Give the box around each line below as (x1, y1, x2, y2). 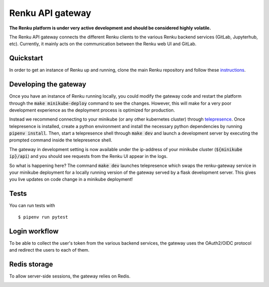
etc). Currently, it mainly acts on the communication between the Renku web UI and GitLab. (9, 41, 197, 47)
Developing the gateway (9, 80, 87, 89)
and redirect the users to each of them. (9, 247, 90, 253)
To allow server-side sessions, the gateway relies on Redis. (9, 273, 131, 279)
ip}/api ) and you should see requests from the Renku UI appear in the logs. (9, 153, 168, 159)
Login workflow (9, 227, 59, 235)
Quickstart (9, 54, 43, 62)
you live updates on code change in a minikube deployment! (9, 176, 133, 182)
